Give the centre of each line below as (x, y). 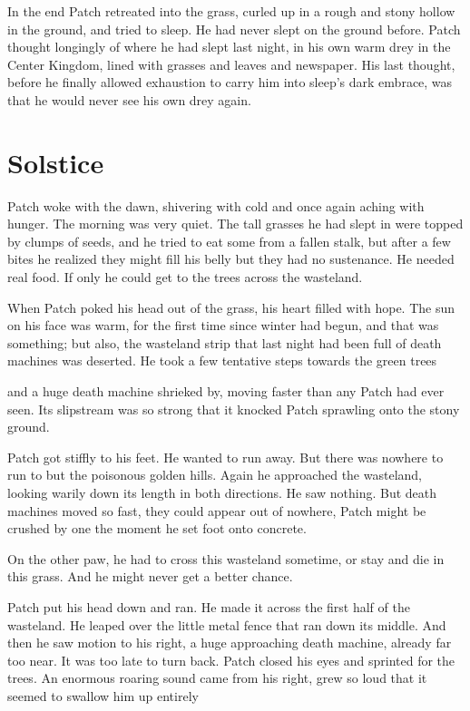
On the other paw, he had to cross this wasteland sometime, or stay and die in (226, 558)
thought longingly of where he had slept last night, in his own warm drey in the (229, 47)
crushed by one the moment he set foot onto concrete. (157, 528)
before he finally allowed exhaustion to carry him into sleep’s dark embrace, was (230, 82)
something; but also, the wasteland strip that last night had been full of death (225, 342)
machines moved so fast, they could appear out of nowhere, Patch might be (217, 510)
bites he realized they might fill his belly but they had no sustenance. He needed (231, 259)
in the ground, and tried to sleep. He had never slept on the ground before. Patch (234, 29)
